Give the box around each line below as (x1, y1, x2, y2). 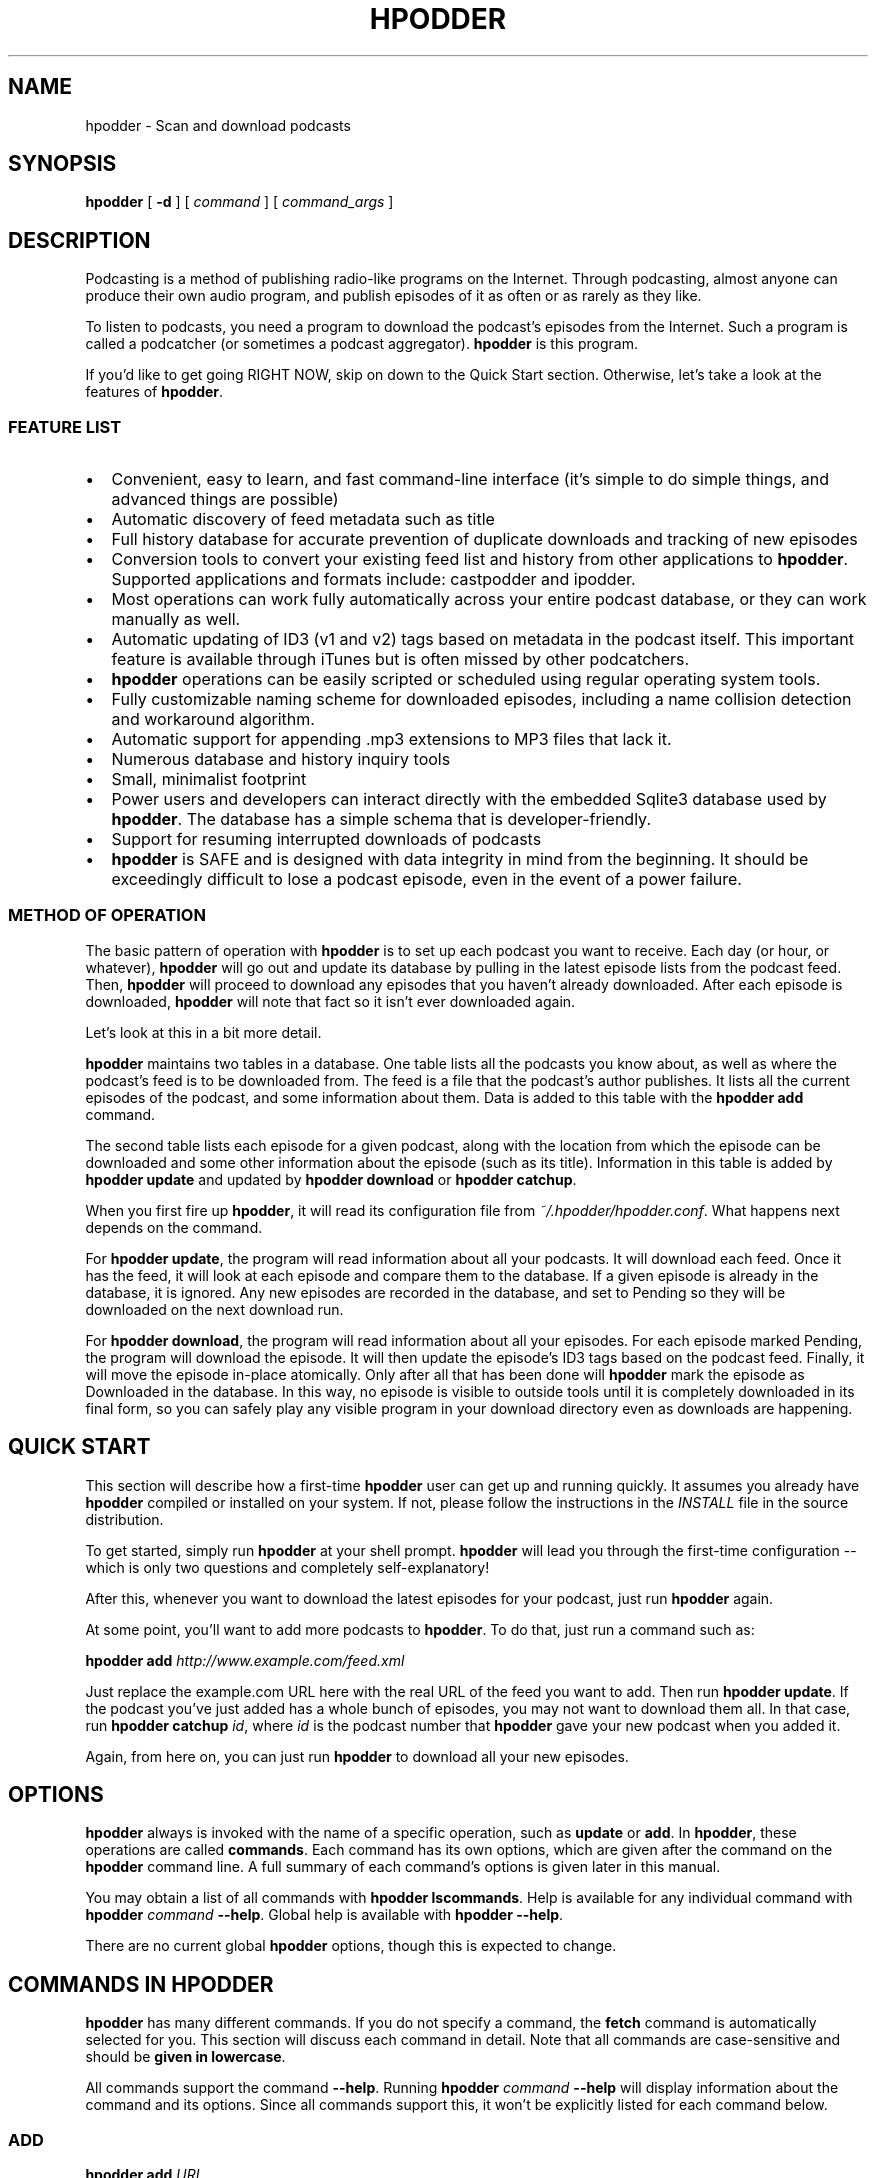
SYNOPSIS (8, 151, 117, 177)
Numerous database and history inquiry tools (111, 749, 451, 770)
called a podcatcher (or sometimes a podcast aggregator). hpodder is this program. (85, 335, 638, 353)
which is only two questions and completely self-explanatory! (85, 1558, 490, 1576)
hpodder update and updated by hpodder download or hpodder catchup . (85, 1170, 577, 1188)
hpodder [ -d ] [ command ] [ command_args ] (85, 193, 394, 211)
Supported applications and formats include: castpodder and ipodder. (111, 569, 636, 590)
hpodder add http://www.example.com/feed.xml (85, 1651, 405, 1669)
